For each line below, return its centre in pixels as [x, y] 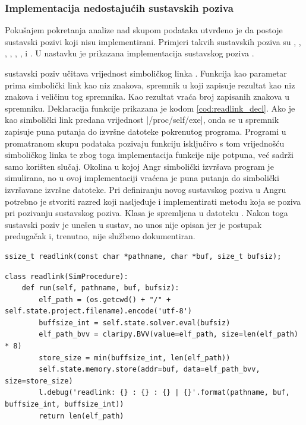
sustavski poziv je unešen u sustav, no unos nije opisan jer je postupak [133, 224]
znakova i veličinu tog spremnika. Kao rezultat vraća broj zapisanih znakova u [147, 96]
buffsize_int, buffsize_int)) [64, 405]
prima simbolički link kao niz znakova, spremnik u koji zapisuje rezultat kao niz [150, 85]
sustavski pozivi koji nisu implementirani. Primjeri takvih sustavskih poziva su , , [153, 41]
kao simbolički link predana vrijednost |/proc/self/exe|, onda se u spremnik [142, 120]
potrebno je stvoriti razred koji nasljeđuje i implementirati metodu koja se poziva [153, 201]
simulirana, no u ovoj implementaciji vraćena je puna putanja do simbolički [142, 178]
